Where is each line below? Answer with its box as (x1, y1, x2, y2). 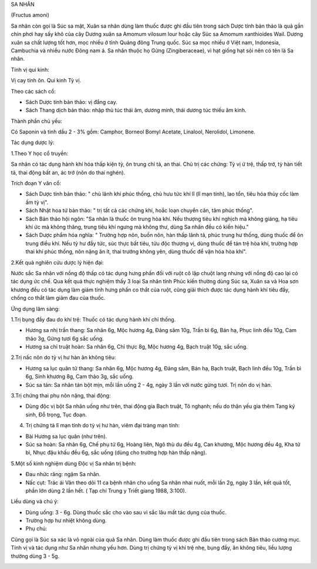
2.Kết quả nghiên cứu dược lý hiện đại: (11, 259, 104, 266)
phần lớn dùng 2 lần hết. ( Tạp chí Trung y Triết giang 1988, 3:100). (25, 487, 187, 494)
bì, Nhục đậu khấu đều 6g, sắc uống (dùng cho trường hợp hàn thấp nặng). (25, 449, 207, 456)
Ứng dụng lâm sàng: (11, 305, 60, 312)
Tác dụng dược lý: (11, 139, 55, 146)
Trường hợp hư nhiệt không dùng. (25, 517, 107, 524)
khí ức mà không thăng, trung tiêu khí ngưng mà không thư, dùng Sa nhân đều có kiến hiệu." (25, 223, 249, 230)
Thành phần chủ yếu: (11, 118, 63, 125)
